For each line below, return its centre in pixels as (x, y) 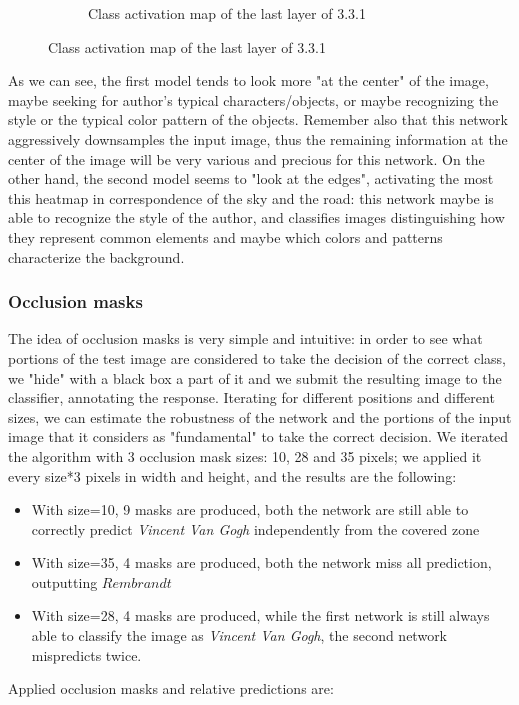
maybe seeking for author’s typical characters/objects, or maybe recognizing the (253, 99)
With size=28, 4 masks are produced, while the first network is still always (260, 615)
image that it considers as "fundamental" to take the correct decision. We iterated (258, 436)
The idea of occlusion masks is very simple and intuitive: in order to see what (245, 338)
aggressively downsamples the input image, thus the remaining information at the (258, 138)
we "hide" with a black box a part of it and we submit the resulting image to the (255, 377)
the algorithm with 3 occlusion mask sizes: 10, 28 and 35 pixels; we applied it (245, 455)
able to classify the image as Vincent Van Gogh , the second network (239, 635)
